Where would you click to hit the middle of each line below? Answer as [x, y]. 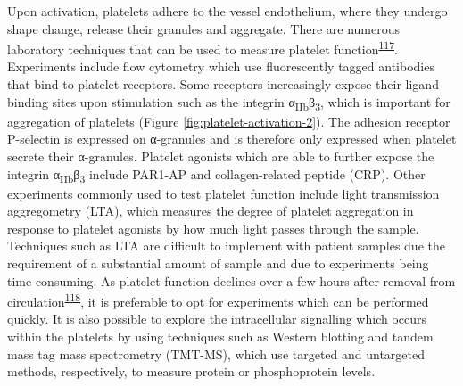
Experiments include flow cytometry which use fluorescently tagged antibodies [221, 66]
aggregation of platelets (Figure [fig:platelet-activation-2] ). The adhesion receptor [229, 121]
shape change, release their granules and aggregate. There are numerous [203, 28]
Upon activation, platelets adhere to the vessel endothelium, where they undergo [227, 11]
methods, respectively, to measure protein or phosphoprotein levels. [191, 371]
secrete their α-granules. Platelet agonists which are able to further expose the [221, 156]
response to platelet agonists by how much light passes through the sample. [213, 228]
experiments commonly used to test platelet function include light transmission [223, 193]
